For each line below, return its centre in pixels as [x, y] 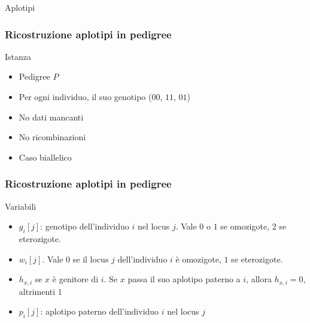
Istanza [18, 56]
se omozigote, [245, 226]
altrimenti [37, 291]
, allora [259, 279]
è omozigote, [198, 259]
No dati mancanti [51, 117]
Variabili [21, 206]
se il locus [91, 259]
